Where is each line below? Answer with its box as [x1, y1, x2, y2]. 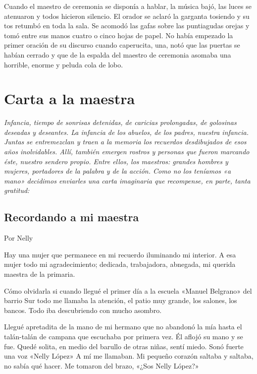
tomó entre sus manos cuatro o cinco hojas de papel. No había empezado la [4, 30, 233, 40]
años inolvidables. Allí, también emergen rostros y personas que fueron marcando [4, 146, 250, 157]
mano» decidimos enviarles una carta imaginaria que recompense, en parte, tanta [4, 175, 251, 186]
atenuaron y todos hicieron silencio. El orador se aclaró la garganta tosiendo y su [4, 10, 250, 21]
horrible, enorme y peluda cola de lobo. [4, 59, 123, 69]
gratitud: [4, 185, 30, 195]
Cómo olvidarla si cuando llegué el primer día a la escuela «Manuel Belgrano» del [4, 285, 252, 296]
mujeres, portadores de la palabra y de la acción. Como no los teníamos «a [4, 166, 231, 176]
